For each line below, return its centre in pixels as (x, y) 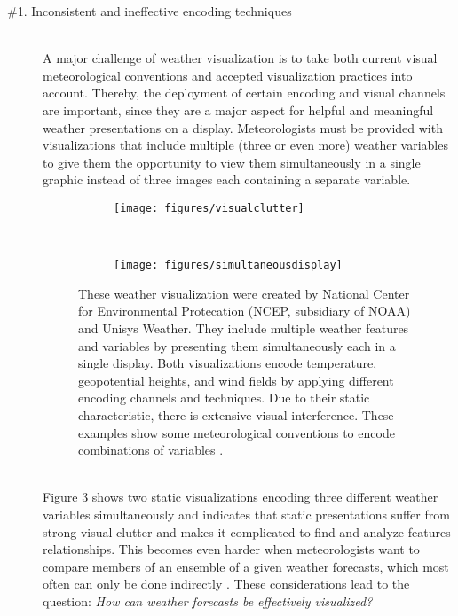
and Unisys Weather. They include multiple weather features (244, 328)
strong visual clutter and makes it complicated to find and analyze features (247, 531)
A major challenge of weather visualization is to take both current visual (240, 58)
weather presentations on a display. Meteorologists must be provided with (243, 127)
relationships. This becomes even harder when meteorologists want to (231, 549)
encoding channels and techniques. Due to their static (224, 398)
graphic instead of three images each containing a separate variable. (227, 179)
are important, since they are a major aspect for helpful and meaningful (238, 109)
